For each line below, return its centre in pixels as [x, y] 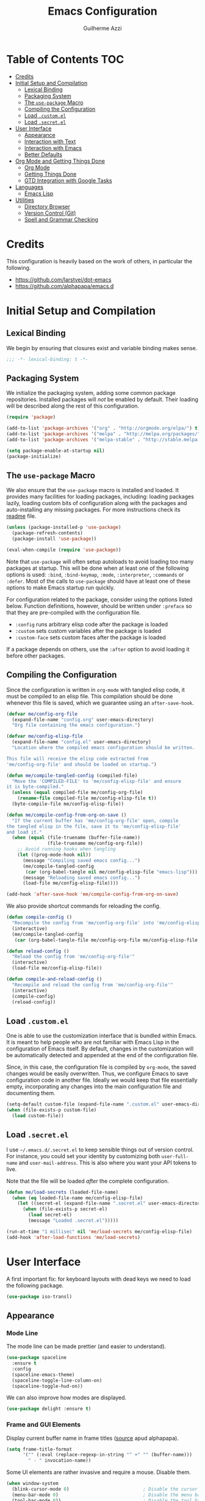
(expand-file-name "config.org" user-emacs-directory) [83, 720]
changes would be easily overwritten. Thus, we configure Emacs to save [98, 1074]
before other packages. [36, 656]
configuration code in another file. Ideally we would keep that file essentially [102, 1080]
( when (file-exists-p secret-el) [65, 1209]
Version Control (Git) [50, 213]
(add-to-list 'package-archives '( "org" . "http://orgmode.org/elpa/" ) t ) [103, 429]
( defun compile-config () [39, 917]
